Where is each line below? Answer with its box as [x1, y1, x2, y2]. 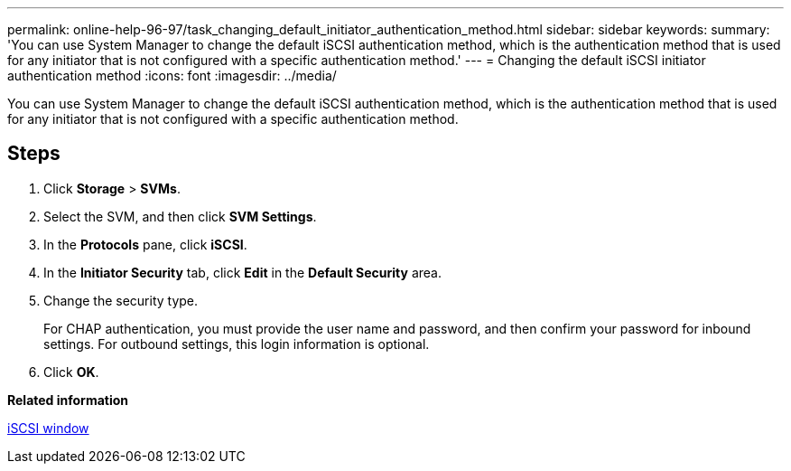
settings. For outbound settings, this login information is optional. [43, 335, 430, 352]
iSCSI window [7, 419, 89, 436]
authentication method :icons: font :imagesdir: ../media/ [7, 68, 337, 83]
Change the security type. [43, 292, 199, 308]
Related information [7, 391, 129, 408]
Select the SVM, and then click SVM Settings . [43, 208, 317, 224]
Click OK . [43, 363, 99, 380]
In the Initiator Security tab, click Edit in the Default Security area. [43, 264, 442, 280]
